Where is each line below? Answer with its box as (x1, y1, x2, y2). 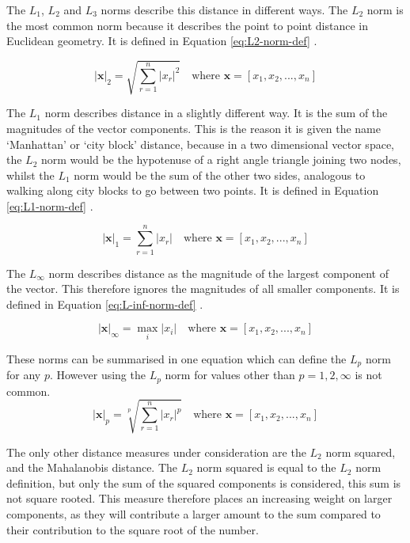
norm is (366, 2, 404, 17)
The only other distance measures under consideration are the (6, 443, 306, 460)
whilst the (6, 166, 55, 183)
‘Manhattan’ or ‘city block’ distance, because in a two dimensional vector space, (6, 135, 394, 152)
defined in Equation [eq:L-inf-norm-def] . (6, 295, 203, 312)
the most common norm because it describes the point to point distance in (6, 17, 368, 33)
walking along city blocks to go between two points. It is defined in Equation (6, 182, 379, 199)
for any (6, 366, 41, 383)
